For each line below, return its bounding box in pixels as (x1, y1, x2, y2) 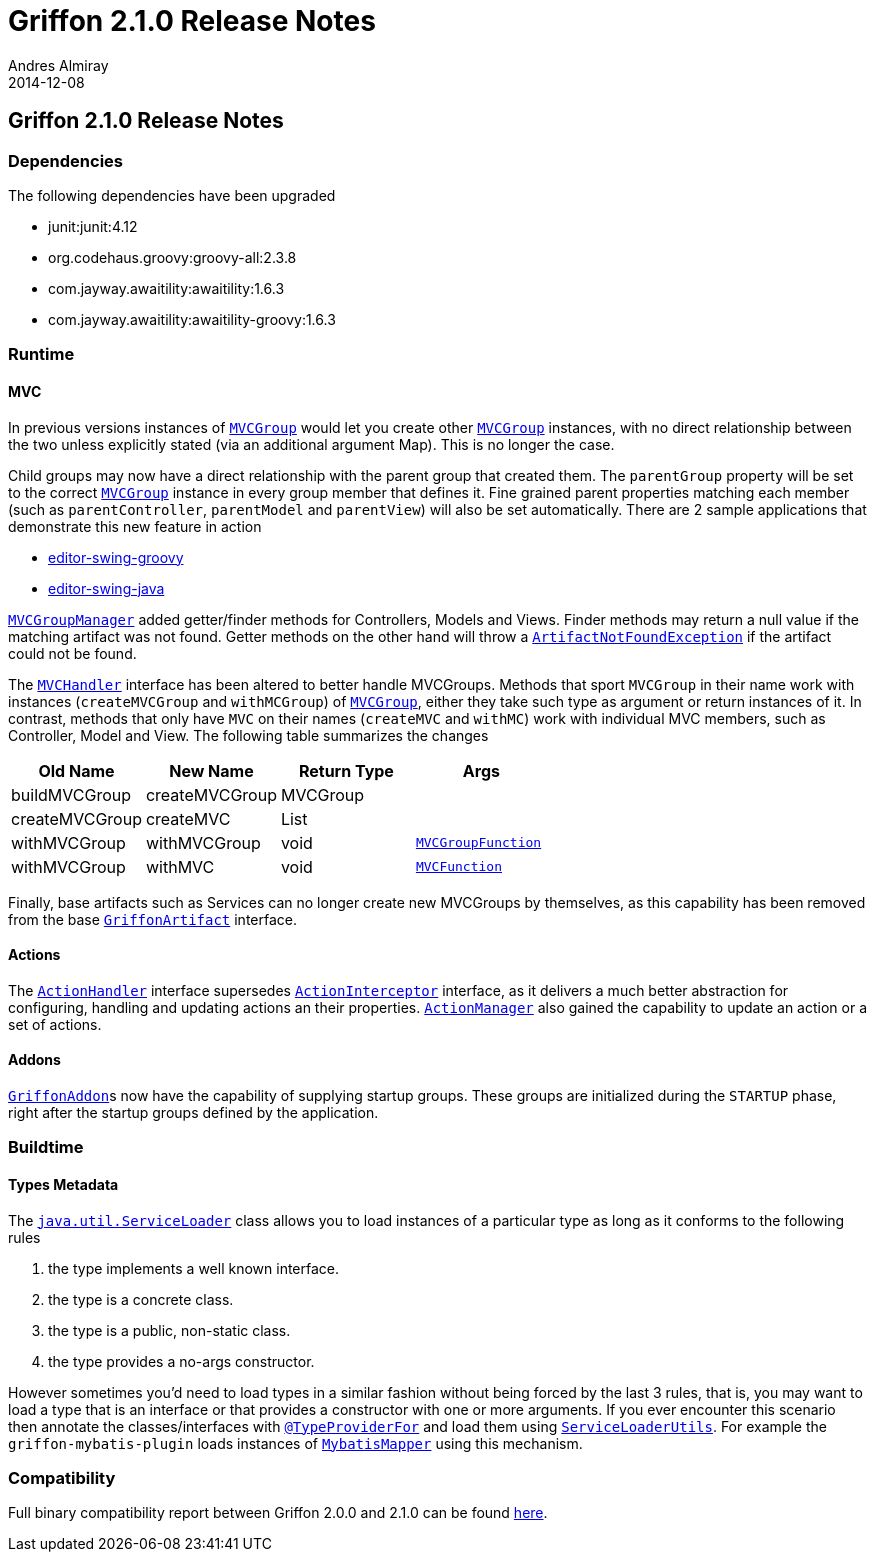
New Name (169, 760, 254, 781)
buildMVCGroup (11, 784, 131, 805)
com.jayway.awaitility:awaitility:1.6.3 (48, 279, 285, 297)
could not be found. (8, 644, 137, 662)
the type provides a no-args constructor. (48, 1352, 315, 1370)
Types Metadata (8, 1175, 119, 1193)
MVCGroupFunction (415, 835, 542, 851)
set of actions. (8, 1015, 102, 1033)
